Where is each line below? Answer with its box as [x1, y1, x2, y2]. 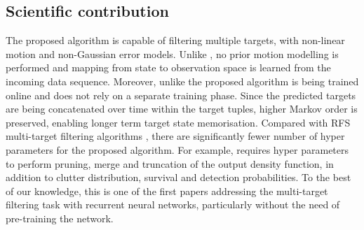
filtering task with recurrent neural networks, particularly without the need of [6, 197, 340, 212]
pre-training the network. [6, 210, 114, 225]
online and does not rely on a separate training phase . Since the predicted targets [6, 87, 356, 102]
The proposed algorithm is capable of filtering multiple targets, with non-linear [6, 33, 345, 48]
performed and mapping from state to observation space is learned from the [6, 60, 331, 75]
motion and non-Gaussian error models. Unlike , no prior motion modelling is [6, 46, 339, 61]
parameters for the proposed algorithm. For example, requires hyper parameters [6, 142, 349, 157]
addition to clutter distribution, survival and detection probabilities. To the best [6, 170, 351, 185]
